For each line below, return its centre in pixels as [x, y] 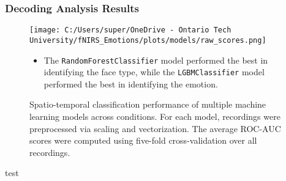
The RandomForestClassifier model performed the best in [156, 60]
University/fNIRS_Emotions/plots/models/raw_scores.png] [148, 40]
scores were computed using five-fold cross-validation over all [143, 140]
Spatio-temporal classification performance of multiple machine [148, 104]
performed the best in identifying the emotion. [131, 83]
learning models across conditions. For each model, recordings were [155, 116]
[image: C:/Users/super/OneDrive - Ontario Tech [130, 30]
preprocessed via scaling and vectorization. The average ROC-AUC [155, 128]
